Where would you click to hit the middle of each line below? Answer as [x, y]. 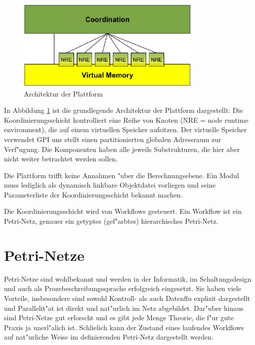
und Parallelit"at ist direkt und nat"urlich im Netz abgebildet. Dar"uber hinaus [124, 308]
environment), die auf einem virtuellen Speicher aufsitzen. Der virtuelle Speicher [126, 129]
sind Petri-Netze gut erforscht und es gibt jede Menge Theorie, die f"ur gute [119, 318]
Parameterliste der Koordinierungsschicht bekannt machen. [93, 194]
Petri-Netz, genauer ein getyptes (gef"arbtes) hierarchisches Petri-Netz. [111, 221]
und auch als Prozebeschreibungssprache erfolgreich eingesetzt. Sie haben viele [123, 288]
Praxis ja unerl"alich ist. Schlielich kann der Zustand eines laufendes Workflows [124, 327]
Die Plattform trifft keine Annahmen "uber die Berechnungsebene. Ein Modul [122, 175]
